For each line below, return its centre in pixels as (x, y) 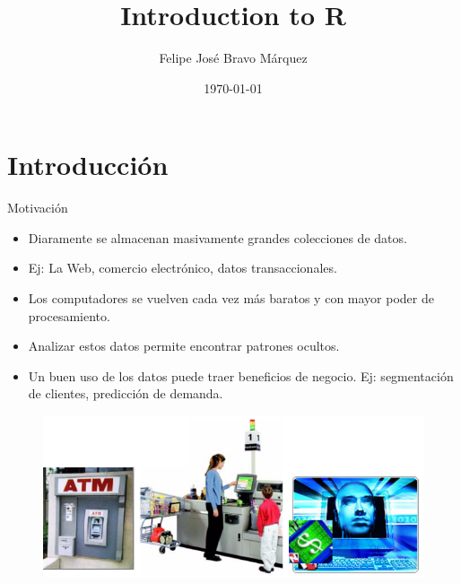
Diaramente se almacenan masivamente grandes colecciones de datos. (217, 237)
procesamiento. (69, 315)
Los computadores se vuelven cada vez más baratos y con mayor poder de (231, 298)
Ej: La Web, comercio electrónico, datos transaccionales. (183, 268)
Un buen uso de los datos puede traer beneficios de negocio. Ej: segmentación (241, 375)
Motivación (38, 208)
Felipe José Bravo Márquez (233, 58)
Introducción (88, 165)
